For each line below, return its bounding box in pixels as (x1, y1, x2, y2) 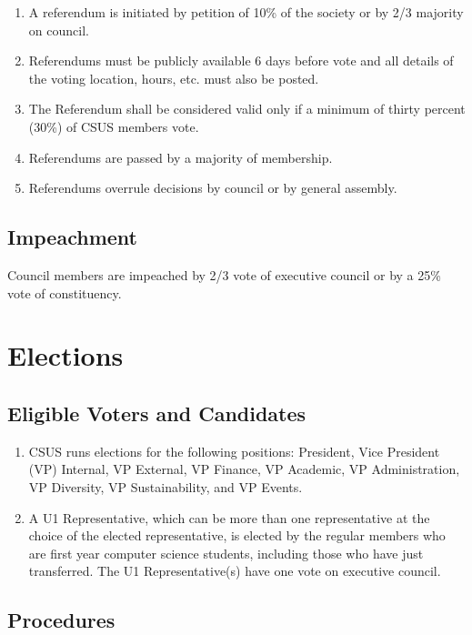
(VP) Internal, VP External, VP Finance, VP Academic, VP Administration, (28, 459, 460, 479)
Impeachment (7, 223, 137, 251)
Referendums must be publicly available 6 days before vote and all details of (28, 51, 454, 70)
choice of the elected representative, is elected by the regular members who (28, 526, 446, 545)
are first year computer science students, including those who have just (28, 543, 424, 562)
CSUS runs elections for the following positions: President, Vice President (28, 441, 440, 460)
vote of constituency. (7, 283, 122, 302)
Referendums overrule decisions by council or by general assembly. (28, 178, 397, 197)
